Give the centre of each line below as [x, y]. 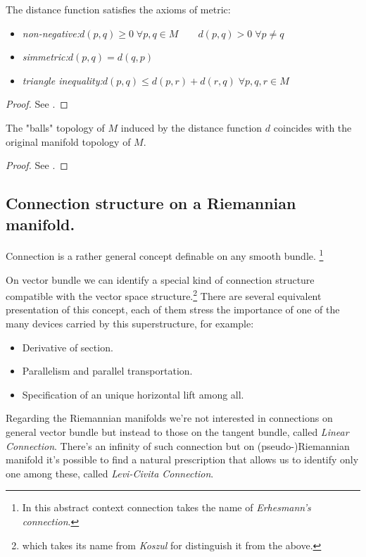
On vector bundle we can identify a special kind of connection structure [160, 279]
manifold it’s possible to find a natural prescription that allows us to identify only [182, 459]
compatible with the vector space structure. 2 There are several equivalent [164, 295]
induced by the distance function [191, 127]
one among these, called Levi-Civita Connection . [110, 473]
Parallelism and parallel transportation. [107, 371]
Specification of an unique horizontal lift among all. [133, 394]
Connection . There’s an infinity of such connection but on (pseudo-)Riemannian [178, 445]
